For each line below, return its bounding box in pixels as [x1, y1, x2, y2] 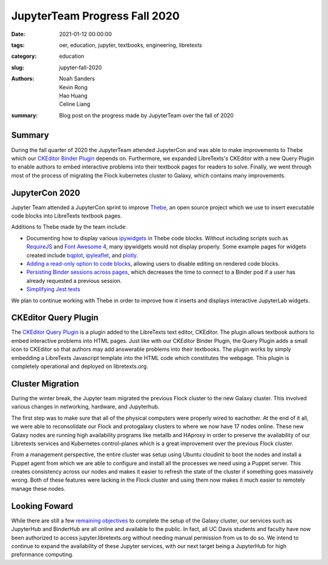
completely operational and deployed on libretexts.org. [11, 362, 148, 370]
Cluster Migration [11, 378, 79, 389]
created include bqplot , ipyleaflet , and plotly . [26, 251, 138, 258]
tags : [11, 41, 25, 49]
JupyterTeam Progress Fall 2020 [11, 9, 180, 23]
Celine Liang [59, 100, 91, 108]
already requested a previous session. [26, 277, 122, 284]
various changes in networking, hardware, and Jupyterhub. [11, 403, 160, 411]
